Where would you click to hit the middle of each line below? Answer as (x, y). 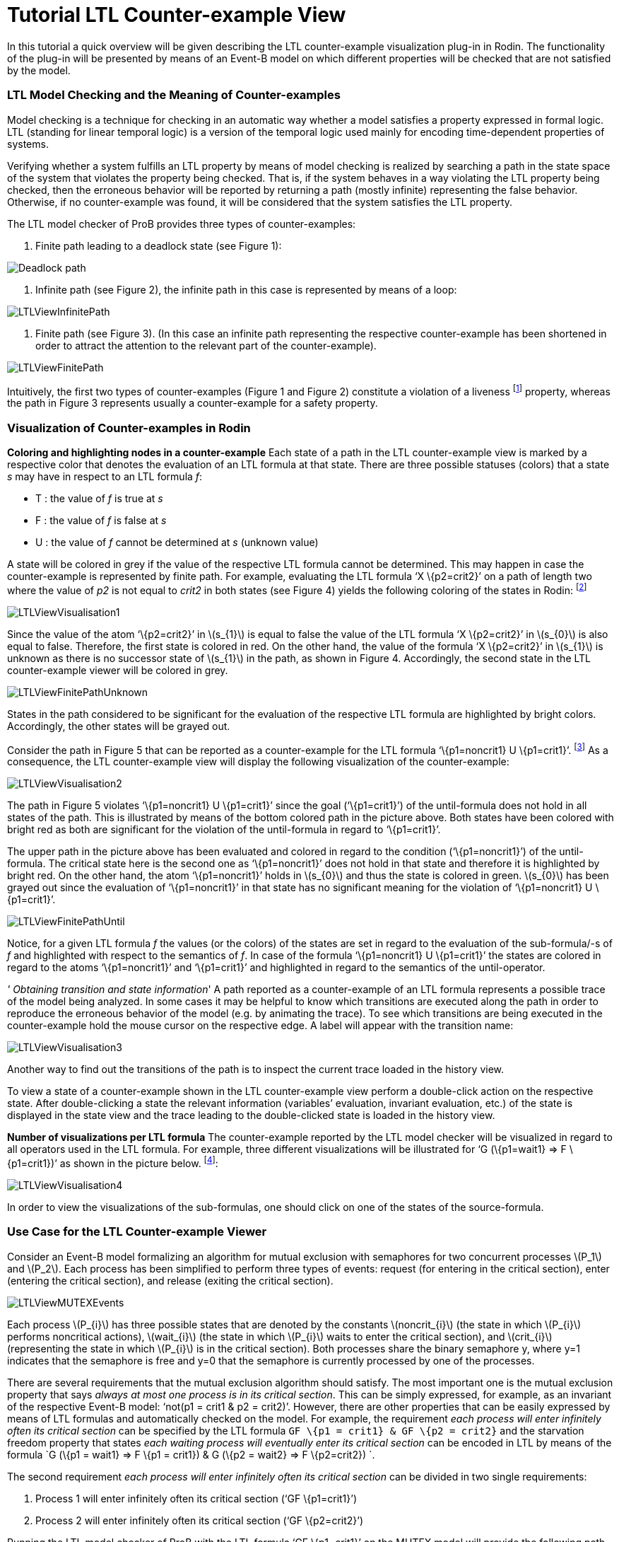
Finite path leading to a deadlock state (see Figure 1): (159, 245)
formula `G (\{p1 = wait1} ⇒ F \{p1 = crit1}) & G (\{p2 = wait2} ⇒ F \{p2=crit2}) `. (191, 1454)
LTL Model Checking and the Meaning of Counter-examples (174, 95)
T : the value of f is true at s (99, 498)
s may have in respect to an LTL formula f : (105, 476)
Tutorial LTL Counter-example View (177, 15)
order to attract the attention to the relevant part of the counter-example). (206, 345)
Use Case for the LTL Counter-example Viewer (137, 1232)
